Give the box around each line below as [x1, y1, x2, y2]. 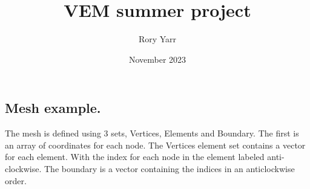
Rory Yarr [138, 33, 177, 45]
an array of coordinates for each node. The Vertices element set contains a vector [5, 138, 306, 151]
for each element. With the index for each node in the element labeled [5, 150, 265, 163]
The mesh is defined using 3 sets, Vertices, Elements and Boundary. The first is [5, 127, 299, 139]
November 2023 [128, 53, 186, 65]
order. [5, 174, 27, 187]
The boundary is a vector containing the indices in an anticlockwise [44, 162, 295, 175]
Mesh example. [5, 98, 101, 117]
